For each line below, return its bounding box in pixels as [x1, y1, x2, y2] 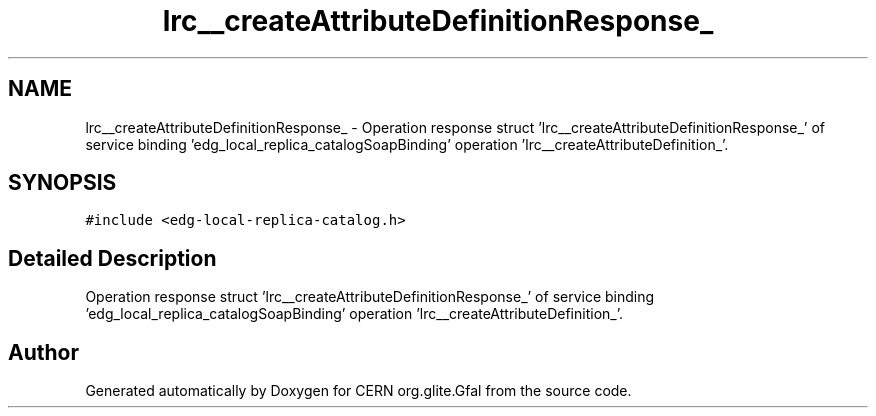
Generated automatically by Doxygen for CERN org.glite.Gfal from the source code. [85, 382, 632, 400]
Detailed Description [8, 245, 217, 271]
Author [8, 339, 79, 365]
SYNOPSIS [8, 170, 117, 196]
